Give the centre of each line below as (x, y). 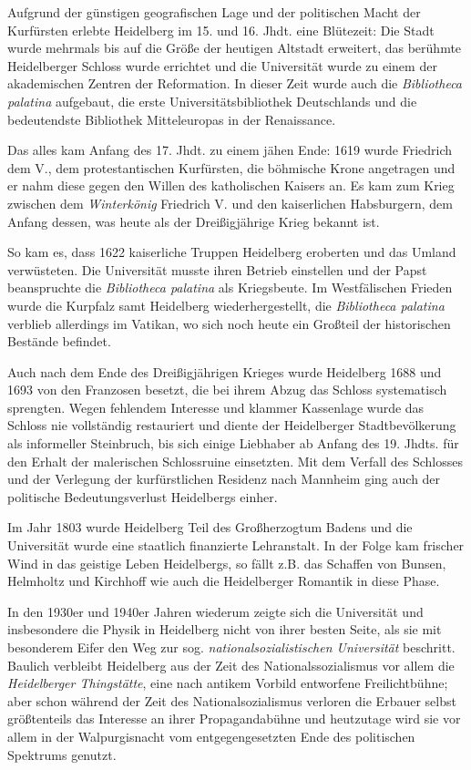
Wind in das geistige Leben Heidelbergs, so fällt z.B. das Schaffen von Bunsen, (227, 563)
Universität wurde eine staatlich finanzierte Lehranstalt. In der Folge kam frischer (236, 545)
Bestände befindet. (59, 341)
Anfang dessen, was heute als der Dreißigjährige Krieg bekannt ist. (194, 221)
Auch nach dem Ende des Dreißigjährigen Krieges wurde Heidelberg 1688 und (225, 371)
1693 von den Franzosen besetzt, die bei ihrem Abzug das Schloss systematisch (227, 390)
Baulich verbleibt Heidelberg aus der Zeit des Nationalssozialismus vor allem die (231, 665)
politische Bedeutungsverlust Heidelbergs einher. (143, 496)
